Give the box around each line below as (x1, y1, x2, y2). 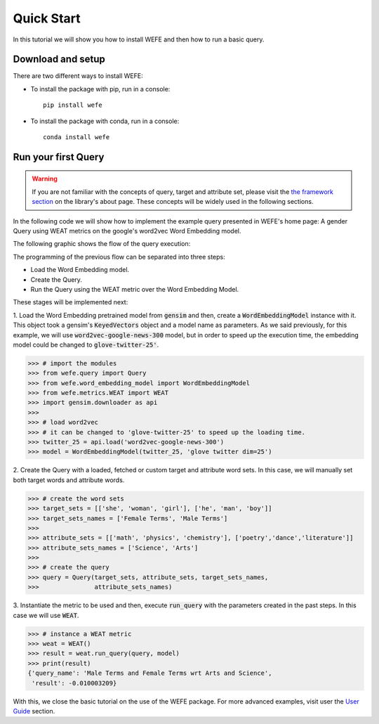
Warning (32, 174, 58, 183)
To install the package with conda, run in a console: (30, 117, 180, 125)
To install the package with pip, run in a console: (30, 84, 171, 93)
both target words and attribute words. (13, 475, 125, 484)
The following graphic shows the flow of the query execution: (13, 240, 191, 248)
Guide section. (13, 706, 55, 715)
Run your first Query (13, 151, 105, 163)
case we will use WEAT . (13, 611, 79, 619)
